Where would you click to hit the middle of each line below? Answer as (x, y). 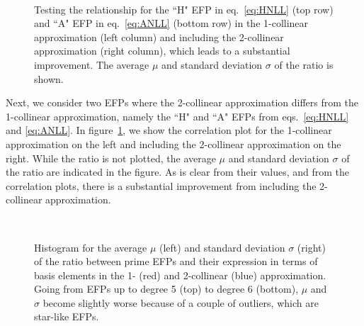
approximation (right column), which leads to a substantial (162, 51)
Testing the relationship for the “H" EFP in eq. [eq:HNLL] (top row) (184, 9)
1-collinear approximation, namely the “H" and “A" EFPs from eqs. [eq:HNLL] (177, 116)
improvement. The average (92, 64)
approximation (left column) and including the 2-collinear (159, 36)
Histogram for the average (91, 247)
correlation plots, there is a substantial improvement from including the (161, 185)
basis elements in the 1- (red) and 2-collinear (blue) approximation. (180, 275)
